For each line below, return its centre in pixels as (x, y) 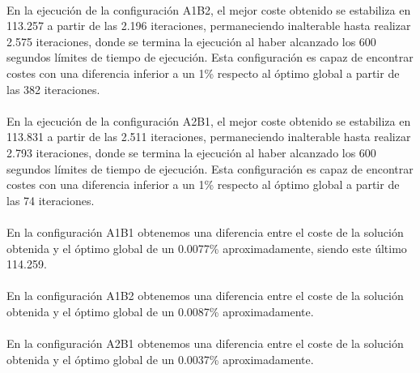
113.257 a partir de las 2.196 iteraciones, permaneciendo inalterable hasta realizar (209, 26)
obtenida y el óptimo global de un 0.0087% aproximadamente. (160, 311)
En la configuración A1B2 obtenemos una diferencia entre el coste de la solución (205, 296)
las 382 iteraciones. (53, 89)
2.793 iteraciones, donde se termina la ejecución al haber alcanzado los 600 (191, 152)
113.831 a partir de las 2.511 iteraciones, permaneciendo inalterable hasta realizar (209, 137)
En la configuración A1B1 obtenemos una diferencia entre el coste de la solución (205, 232)
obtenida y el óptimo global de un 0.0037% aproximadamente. (160, 359)
